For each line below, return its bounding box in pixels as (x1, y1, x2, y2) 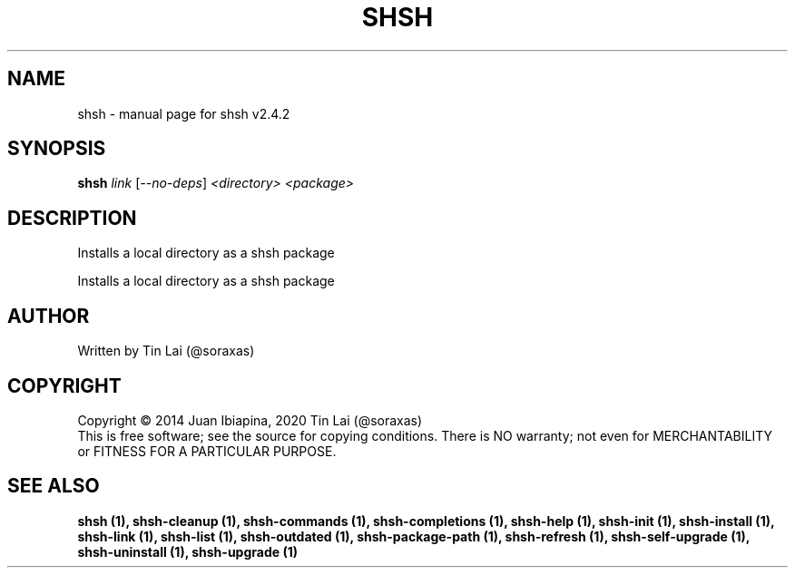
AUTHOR (7, 304, 90, 327)
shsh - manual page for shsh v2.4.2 (77, 105, 290, 122)
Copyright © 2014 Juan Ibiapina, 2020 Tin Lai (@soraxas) (77, 412, 423, 428)
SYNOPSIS (7, 137, 106, 161)
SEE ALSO (7, 474, 100, 498)
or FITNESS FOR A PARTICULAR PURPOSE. (77, 443, 337, 459)
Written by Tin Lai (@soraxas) (77, 343, 255, 359)
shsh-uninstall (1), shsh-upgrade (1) (77, 543, 298, 560)
